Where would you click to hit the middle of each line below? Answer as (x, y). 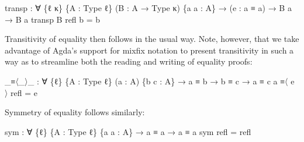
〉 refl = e (21, 92)
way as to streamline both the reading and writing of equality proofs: (129, 61)
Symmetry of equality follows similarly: (75, 112)
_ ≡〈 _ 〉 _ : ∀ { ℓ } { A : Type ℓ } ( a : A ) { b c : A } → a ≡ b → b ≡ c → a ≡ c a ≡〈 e (150, 81)
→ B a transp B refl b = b (53, 19)
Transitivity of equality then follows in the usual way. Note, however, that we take (152, 39)
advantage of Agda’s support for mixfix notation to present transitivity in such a (149, 50)
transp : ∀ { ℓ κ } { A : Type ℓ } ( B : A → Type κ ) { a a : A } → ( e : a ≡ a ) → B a (148, 8)
